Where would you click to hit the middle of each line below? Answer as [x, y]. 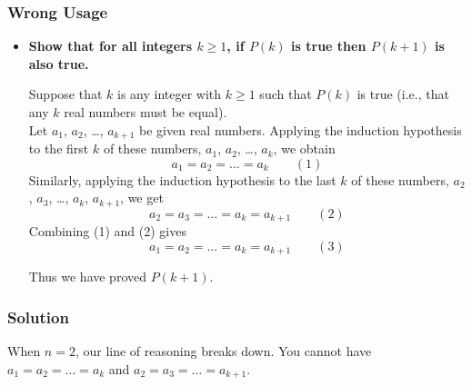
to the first [59, 148]
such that [286, 94]
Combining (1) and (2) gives [107, 231]
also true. [59, 63]
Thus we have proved [88, 277]
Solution [38, 317]
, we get [142, 198]
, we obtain [304, 148]
